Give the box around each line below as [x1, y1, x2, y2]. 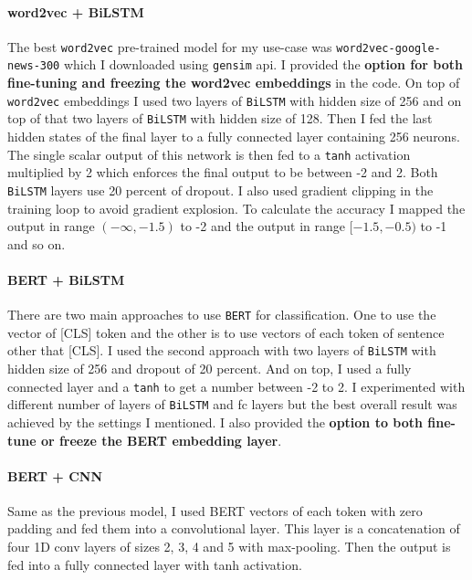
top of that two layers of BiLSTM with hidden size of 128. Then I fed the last [7, 109, 433, 128]
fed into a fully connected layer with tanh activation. [7, 554, 302, 574]
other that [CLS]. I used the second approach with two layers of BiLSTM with [7, 341, 436, 360]
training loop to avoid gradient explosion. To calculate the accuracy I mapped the [7, 198, 466, 217]
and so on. [7, 234, 66, 253]
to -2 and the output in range [180, 216, 345, 236]
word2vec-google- [336, 41, 441, 55]
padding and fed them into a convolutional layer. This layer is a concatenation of [7, 519, 460, 538]
